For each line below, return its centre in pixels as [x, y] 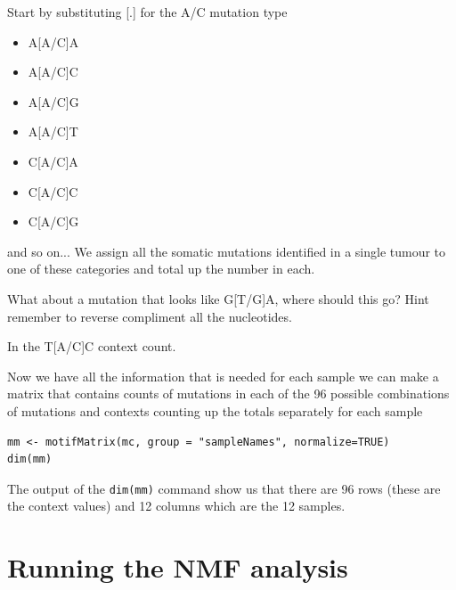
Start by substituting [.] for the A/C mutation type [147, 12]
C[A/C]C [53, 191]
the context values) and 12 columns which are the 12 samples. [176, 506]
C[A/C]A [53, 161]
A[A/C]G [53, 101]
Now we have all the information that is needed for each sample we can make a [223, 376]
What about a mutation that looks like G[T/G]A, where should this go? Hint [218, 298]
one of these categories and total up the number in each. [161, 269]
